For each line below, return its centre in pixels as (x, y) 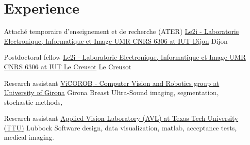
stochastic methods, (33, 102)
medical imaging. (29, 137)
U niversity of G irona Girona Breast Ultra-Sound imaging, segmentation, (111, 92)
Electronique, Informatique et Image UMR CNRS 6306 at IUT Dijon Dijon (116, 40)
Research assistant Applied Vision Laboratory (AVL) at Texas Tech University (121, 118)
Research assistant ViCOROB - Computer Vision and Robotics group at (112, 83)
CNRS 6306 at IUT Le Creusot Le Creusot (68, 66)
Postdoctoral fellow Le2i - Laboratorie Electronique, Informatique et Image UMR (125, 57)
